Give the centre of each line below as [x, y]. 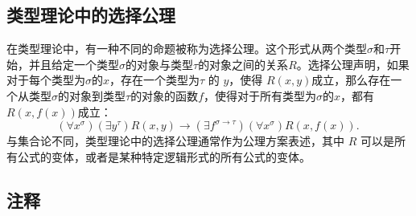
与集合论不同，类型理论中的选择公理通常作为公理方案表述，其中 [175, 141]
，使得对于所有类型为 [260, 95]
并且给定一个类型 [74, 64]
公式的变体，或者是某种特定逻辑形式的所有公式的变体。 [164, 156]
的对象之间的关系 [243, 64]
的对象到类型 [92, 95]
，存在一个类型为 [155, 80]
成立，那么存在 [351, 80]
